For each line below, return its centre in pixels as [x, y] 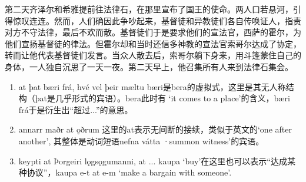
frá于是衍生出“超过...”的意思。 [76, 109]
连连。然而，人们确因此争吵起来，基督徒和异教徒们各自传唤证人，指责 [165, 20]
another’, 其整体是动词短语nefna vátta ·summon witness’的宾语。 [141, 140]
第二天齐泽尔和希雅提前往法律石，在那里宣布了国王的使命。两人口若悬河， [149, 9]
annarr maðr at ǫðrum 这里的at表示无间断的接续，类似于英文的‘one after [155, 129]
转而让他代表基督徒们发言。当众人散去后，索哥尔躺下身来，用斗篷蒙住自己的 [153, 55]
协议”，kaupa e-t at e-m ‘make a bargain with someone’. [129, 172]
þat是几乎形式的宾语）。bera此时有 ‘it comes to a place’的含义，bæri [162, 98]
